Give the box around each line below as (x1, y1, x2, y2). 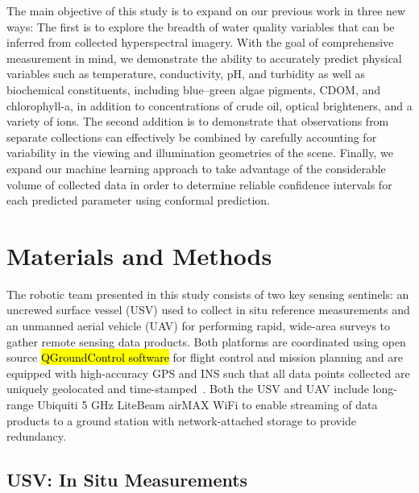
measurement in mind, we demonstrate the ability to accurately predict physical (6, 49, 402, 66)
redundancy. (6, 428, 66, 445)
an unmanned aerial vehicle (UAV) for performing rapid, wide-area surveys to (6, 317, 391, 334)
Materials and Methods (6, 238, 272, 271)
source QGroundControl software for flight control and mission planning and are (6, 349, 403, 366)
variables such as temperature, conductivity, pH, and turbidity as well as (6, 65, 366, 82)
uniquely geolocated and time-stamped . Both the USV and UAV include (6, 380, 369, 397)
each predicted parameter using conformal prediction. (6, 192, 270, 209)
